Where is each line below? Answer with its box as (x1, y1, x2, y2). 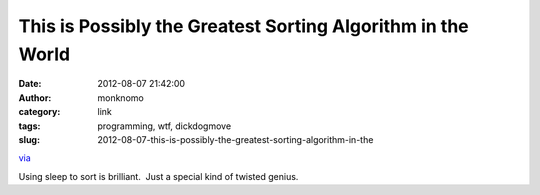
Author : (18, 91, 52, 104)
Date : (18, 78, 42, 90)
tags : (18, 120, 41, 132)
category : (18, 106, 61, 118)
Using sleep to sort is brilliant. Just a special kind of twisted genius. (18, 170, 299, 182)
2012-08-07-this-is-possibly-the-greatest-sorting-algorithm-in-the (97, 133, 374, 145)
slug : (18, 133, 40, 145)
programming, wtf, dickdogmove (97, 120, 232, 132)
